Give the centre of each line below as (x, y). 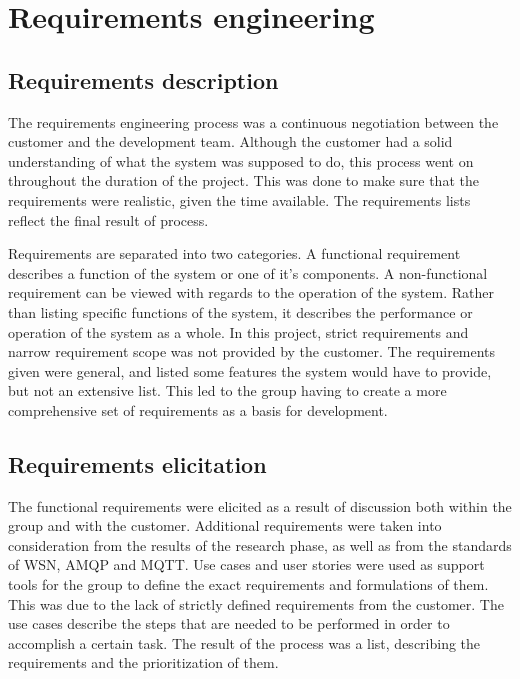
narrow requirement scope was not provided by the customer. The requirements (252, 351)
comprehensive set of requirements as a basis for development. (198, 409)
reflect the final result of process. (108, 219)
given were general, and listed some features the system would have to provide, (250, 370)
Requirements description (143, 79)
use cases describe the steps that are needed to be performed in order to (229, 623)
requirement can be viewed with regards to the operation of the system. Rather (251, 292)
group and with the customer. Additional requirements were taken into (225, 525)
